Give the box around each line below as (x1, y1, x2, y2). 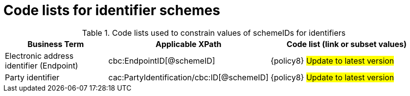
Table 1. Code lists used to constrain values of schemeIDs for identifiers (82, 27, 346, 38)
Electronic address (5, 50, 74, 61)
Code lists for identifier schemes (3, 2, 220, 19)
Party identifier (5, 72, 60, 82)
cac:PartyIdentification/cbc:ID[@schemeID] (108, 72, 269, 82)
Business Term (27, 39, 84, 49)
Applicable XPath (155, 39, 222, 49)
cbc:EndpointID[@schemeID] (108, 55, 215, 66)
